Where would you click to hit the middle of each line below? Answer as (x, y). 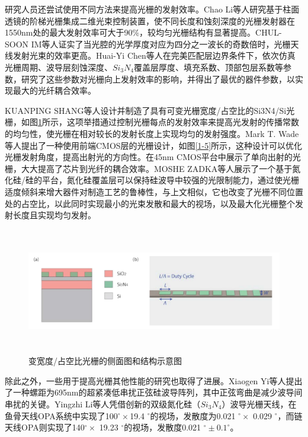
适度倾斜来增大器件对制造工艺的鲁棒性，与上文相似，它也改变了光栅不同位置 (154, 191)
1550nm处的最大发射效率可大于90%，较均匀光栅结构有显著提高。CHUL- (143, 32)
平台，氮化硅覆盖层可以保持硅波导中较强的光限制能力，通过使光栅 (170, 180)
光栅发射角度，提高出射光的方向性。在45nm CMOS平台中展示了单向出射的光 (153, 157)
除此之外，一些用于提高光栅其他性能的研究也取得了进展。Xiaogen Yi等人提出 (154, 380)
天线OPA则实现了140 (45, 427)
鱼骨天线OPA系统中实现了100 (61, 415)
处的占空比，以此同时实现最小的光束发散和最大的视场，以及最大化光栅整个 (150, 203)
